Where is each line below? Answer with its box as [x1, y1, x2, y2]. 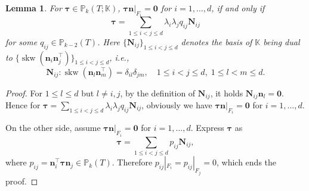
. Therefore [112, 156, 153, 168]
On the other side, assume [5, 121, 101, 134]
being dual [263, 35, 300, 48]
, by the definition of [120, 86, 196, 99]
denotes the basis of [181, 35, 252, 48]
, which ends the [217, 156, 277, 168]
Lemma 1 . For [5, 2, 62, 14]
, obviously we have [141, 99, 212, 111]
